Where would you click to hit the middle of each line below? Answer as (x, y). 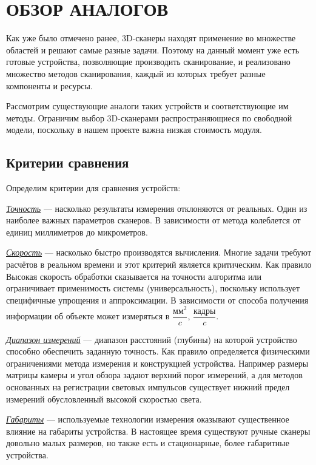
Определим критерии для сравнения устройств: (93, 188)
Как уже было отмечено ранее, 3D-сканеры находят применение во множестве (151, 38)
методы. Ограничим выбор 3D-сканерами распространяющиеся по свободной (149, 117)
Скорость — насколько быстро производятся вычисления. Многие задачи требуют (159, 252)
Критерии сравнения (68, 162)
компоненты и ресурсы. (49, 85)
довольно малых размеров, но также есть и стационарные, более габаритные (148, 443)
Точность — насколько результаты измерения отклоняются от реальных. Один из (157, 208)
